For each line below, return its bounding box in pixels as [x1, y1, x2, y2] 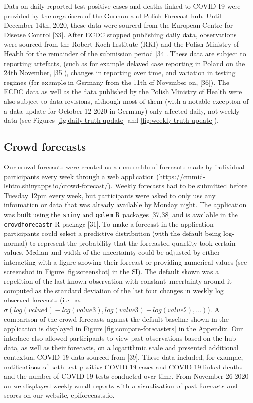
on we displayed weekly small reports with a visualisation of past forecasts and [4, 380, 238, 390]
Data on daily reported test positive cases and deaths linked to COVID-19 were [4, 1, 241, 11]
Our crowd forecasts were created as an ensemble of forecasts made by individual [4, 161, 245, 171]
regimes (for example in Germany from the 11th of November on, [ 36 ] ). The [4, 77, 229, 87]
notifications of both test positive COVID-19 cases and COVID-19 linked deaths [4, 361, 243, 371]
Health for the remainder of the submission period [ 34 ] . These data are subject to [4, 48, 246, 58]
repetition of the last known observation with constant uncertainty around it [4, 276, 232, 286]
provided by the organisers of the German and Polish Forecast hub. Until [4, 10, 221, 20]
